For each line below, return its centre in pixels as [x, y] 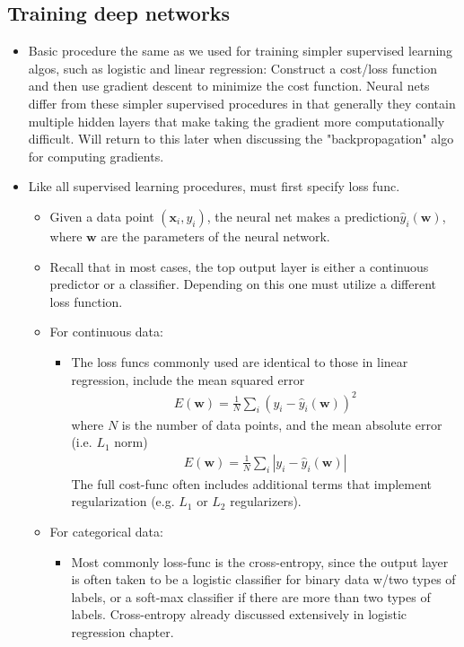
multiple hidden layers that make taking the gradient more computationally [236, 121]
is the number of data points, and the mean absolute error [282, 424]
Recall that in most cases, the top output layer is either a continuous [239, 266]
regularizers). [266, 501]
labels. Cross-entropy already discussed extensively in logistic [239, 614]
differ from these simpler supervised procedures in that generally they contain [242, 103]
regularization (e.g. [123, 501]
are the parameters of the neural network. [215, 236]
